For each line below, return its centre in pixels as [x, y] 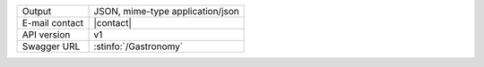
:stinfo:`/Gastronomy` [138, 46]
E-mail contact [53, 23]
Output [37, 11]
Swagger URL [51, 46]
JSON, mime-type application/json [166, 11]
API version [46, 34]
